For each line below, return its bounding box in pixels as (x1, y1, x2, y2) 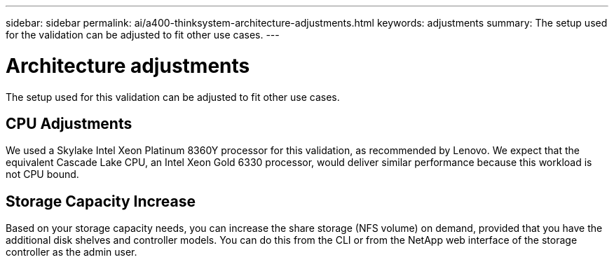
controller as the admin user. (6, 246, 137, 258)
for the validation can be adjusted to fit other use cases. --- (6, 29, 280, 41)
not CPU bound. (6, 168, 79, 181)
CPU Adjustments (6, 114, 132, 132)
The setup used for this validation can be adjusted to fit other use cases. (6, 90, 340, 103)
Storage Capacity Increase (6, 192, 196, 210)
